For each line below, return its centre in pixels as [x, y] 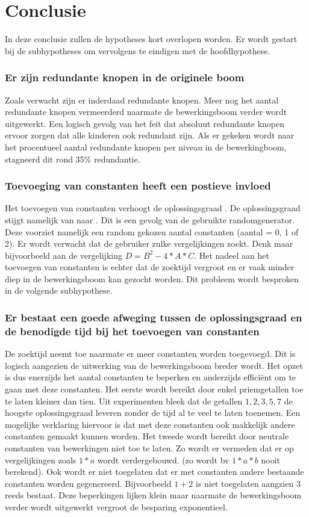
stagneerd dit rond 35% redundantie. [73, 159]
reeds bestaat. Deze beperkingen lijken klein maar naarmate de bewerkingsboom [153, 495]
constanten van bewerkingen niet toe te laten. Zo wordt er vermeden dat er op [149, 447]
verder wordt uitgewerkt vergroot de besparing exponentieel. [116, 506]
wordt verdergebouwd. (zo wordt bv [163, 460]
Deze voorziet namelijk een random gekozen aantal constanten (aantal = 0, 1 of [152, 231]
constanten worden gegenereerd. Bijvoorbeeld [88, 483]
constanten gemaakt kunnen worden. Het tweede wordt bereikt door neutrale [147, 436]
